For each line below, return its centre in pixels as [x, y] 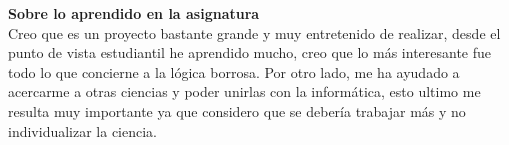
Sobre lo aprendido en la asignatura [134, 13]
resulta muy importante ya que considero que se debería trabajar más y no [237, 110]
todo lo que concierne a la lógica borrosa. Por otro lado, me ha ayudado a [234, 71]
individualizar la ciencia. [83, 130]
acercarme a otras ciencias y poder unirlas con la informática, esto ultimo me [244, 91]
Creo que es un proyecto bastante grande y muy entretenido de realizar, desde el [254, 32]
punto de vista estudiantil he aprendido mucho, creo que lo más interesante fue [250, 52]
